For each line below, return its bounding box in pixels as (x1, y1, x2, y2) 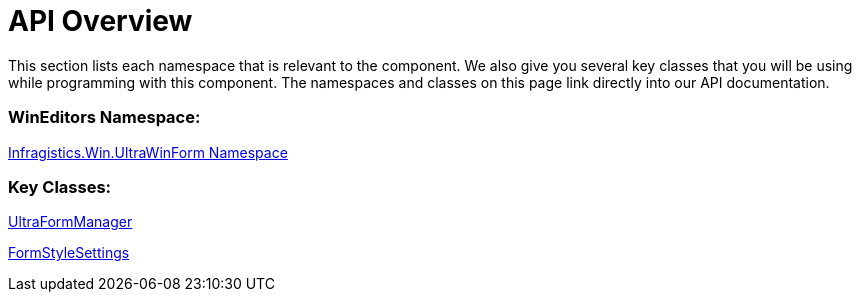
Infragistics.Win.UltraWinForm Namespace (8, 143, 288, 161)
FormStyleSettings (8, 244, 130, 262)
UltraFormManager (8, 213, 133, 231)
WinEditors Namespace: (8, 107, 201, 128)
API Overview (8, 4, 193, 38)
